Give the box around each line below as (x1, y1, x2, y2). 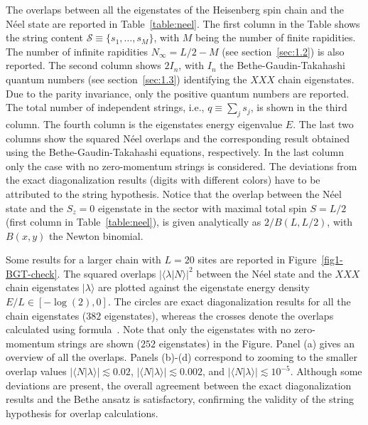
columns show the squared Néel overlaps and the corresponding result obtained (6, 130, 350, 145)
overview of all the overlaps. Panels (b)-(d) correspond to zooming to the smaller (6, 350, 357, 364)
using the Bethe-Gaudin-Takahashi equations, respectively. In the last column (6, 145, 344, 159)
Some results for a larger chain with (6, 252, 161, 267)
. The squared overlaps (57, 266, 156, 280)
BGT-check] (6, 266, 58, 280)
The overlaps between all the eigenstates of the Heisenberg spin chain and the (6, 2, 345, 16)
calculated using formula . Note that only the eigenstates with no (6, 322, 291, 337)
